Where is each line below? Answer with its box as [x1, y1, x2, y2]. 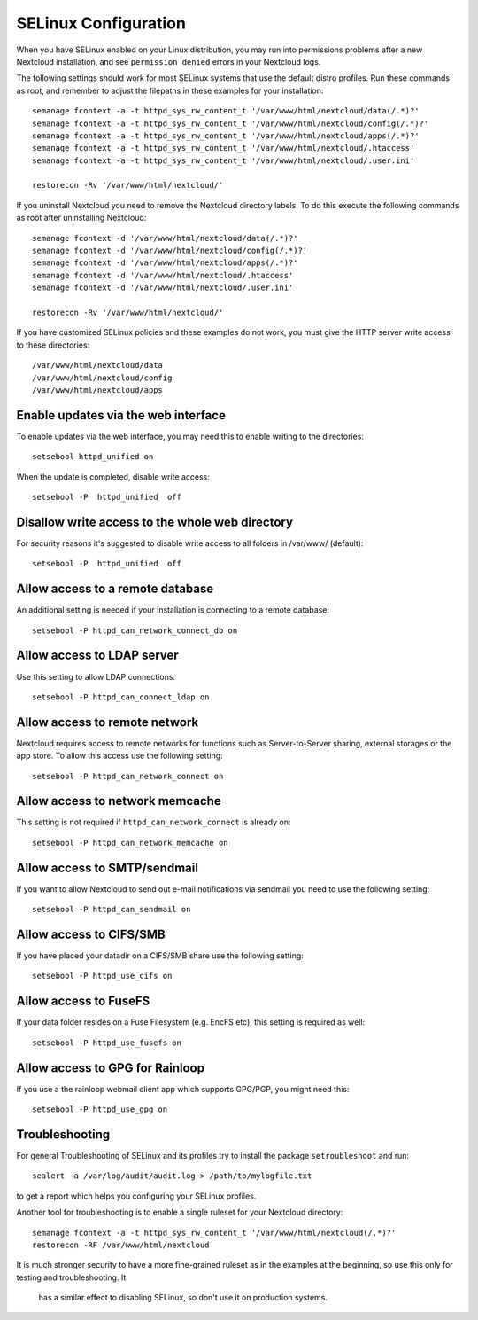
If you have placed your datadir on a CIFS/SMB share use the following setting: [16, 950, 305, 961]
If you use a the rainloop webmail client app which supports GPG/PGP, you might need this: [16, 1083, 350, 1094]
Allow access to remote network [16, 715, 199, 730]
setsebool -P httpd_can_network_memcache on [32, 838, 229, 847]
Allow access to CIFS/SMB [16, 926, 166, 941]
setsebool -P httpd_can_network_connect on [32, 771, 224, 781]
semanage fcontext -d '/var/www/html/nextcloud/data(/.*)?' [32, 233, 298, 243]
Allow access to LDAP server [16, 648, 179, 663]
